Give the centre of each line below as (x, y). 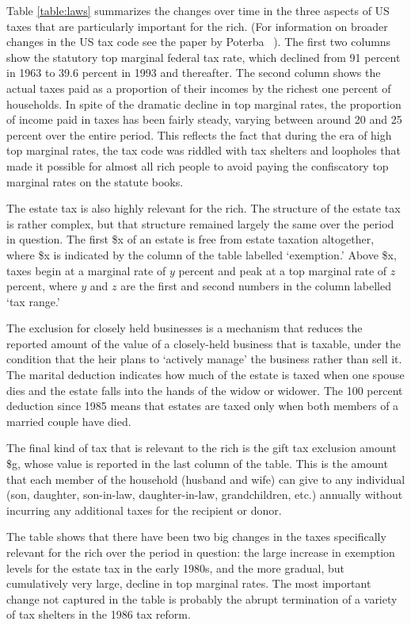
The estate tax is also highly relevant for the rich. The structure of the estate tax (204, 208)
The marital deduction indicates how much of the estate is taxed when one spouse (205, 375)
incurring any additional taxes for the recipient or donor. (144, 510)
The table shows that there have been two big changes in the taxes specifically (196, 537)
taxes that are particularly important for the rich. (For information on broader (197, 26)
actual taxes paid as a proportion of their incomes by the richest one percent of (199, 88)
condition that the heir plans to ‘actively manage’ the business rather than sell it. (204, 359)
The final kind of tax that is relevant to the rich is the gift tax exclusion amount (202, 448)
